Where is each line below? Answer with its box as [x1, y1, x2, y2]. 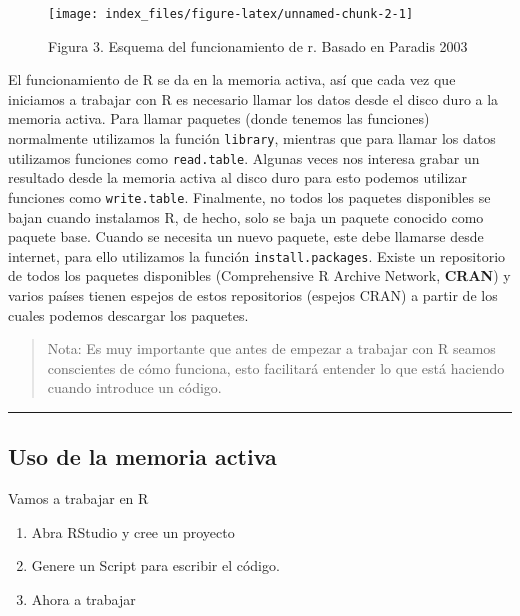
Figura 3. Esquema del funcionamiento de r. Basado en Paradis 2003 [48, 35, 468, 56]
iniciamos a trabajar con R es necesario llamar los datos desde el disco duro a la [8, 88, 499, 109]
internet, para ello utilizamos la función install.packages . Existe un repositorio [8, 245, 506, 266]
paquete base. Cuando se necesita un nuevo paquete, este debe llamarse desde [8, 226, 484, 247]
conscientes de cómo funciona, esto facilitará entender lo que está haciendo [47, 357, 505, 378]
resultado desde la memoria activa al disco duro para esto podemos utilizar [8, 167, 468, 188]
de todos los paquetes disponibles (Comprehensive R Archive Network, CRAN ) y [8, 265, 511, 286]
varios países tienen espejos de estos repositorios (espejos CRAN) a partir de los [8, 285, 498, 306]
